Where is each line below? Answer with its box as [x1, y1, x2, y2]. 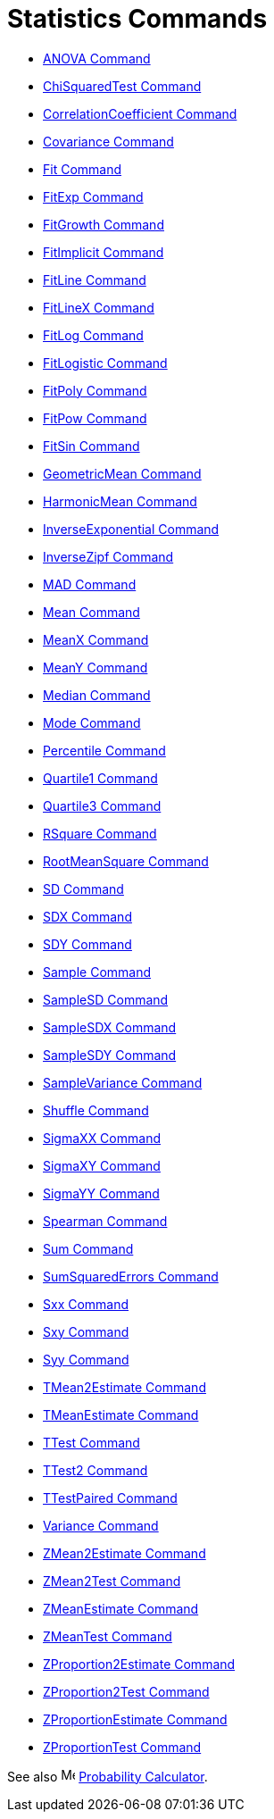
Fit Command [43, 161, 122, 177]
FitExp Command [43, 188, 144, 204]
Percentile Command [43, 742, 166, 758]
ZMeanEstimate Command [43, 1600, 199, 1616]
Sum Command [43, 1240, 134, 1256]
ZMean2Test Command [43, 1573, 181, 1589]
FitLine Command [43, 271, 146, 288]
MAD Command [43, 576, 137, 592]
